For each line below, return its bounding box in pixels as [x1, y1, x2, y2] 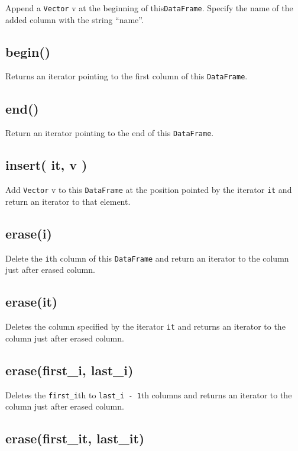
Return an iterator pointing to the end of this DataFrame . [5, 127, 214, 139]
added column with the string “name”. [5, 13, 144, 25]
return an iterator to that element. [5, 195, 131, 207]
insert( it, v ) [5, 156, 88, 174]
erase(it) [5, 292, 58, 311]
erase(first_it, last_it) [5, 429, 145, 447]
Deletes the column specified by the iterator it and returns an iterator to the [5, 320, 286, 333]
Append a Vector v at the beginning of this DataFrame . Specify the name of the [5, 2, 293, 14]
